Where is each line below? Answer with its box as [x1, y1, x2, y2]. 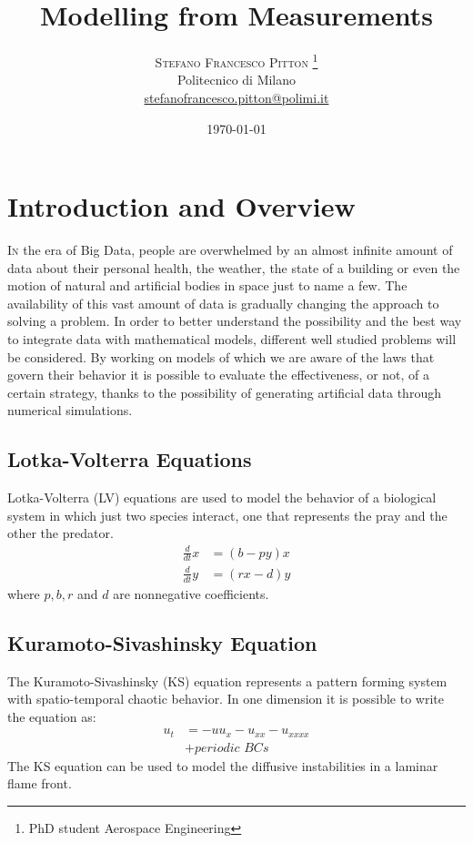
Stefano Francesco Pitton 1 [155, 50, 318, 71]
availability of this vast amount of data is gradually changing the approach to [7, 293, 439, 312]
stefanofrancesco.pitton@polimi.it [144, 87, 329, 107]
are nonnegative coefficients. [113, 584, 269, 603]
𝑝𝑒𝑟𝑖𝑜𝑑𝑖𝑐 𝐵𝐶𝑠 [194, 741, 269, 755]
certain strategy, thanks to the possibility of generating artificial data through [7, 382, 441, 401]
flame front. [7, 774, 72, 793]
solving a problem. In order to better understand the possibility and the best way [7, 311, 462, 330]
